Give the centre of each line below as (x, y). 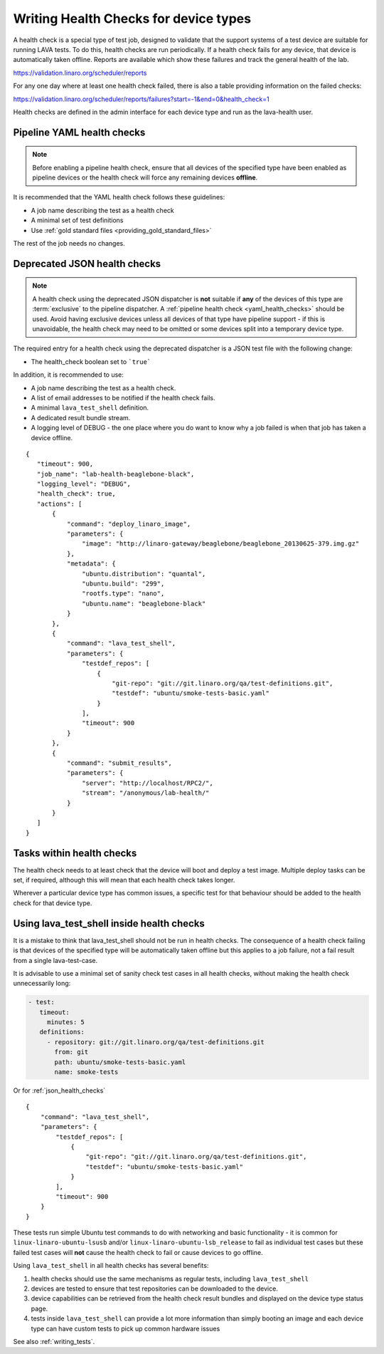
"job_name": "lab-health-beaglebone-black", (116, 474)
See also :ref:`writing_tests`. (54, 1341)
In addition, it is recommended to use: (69, 375)
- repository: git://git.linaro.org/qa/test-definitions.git (155, 1042)
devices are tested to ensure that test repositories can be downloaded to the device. (155, 1288)
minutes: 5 (66, 1022)
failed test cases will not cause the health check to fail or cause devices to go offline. (138, 1252)
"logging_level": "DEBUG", (84, 484)
